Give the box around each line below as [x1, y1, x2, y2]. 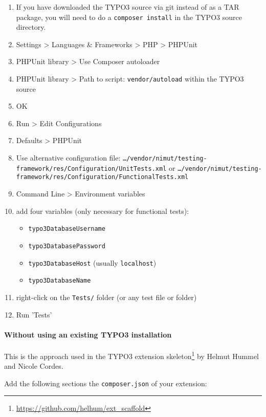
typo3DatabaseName [28, 277, 91, 285]
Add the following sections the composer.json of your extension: [4, 378, 207, 388]
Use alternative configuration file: [16, 152, 121, 163]
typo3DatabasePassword [28, 242, 105, 250]
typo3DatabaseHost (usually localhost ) [28, 257, 157, 268]
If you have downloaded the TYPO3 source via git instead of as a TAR [16, 2, 239, 12]
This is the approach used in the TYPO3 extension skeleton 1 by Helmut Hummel [4, 349, 259, 361]
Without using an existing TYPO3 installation [4, 329, 172, 340]
